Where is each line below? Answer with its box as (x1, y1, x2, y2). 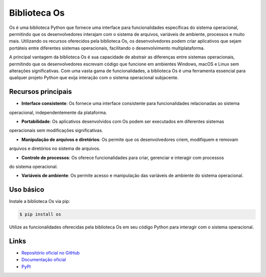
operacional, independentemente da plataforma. (9, 110, 107, 115)
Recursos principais (9, 87, 72, 96)
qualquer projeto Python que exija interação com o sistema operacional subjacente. (9, 75, 179, 81)
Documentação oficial (21, 257, 66, 263)
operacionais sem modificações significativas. (9, 128, 103, 134)
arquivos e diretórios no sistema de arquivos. (9, 145, 100, 152)
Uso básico (9, 186, 44, 194)
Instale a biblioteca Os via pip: (9, 198, 70, 204)
